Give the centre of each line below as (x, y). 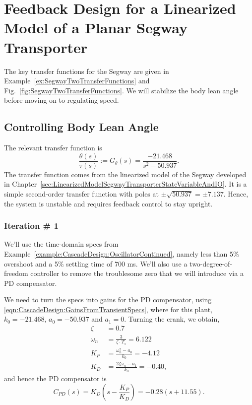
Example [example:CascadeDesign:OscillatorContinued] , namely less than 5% (122, 253)
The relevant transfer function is (53, 148)
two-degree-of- (211, 263)
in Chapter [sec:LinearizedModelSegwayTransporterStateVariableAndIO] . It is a (126, 184)
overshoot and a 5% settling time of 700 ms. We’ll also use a (96, 263)
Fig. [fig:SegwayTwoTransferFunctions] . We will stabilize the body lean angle (121, 90)
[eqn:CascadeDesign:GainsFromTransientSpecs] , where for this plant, (108, 309)
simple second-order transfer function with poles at (81, 193)
